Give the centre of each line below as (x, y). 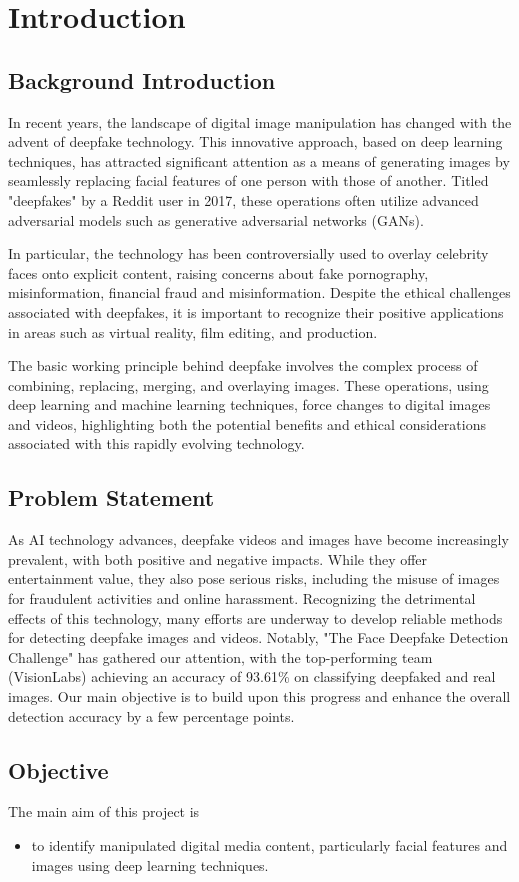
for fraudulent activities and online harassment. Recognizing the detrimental (242, 598)
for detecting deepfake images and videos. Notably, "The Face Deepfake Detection (258, 637)
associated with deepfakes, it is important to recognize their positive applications (256, 311)
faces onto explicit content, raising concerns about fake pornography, (218, 272)
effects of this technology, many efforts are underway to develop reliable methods (255, 617)
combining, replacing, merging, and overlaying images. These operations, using (248, 384)
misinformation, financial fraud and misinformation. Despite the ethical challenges (259, 292)
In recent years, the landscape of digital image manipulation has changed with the (260, 121)
